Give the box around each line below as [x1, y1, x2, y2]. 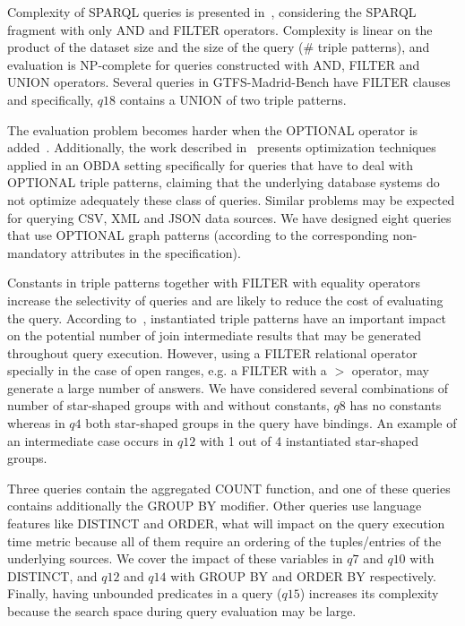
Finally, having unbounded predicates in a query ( [7, 584, 282, 603]
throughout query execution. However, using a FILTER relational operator [7, 343, 418, 362]
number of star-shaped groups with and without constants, [7, 396, 330, 415]
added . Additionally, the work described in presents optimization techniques [7, 138, 436, 157]
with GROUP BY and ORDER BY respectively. [170, 566, 436, 585]
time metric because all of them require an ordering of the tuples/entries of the [7, 531, 442, 550]
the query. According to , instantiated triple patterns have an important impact [7, 308, 447, 327]
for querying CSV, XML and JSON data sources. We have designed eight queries [7, 208, 452, 227]
